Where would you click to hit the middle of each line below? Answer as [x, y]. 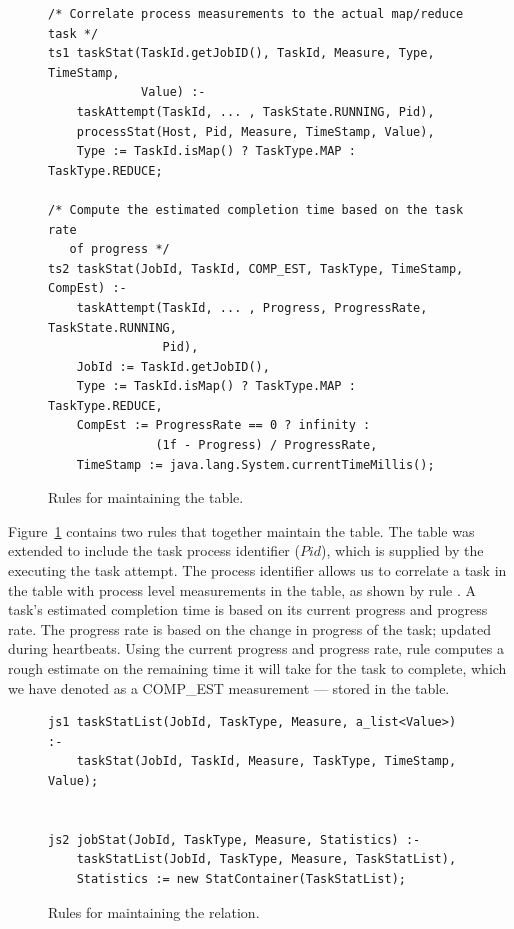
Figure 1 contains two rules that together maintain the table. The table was [241, 530]
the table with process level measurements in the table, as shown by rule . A [242, 589]
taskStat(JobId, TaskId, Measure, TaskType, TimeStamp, [266, 761]
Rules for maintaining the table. [146, 497]
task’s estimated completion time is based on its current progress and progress [248, 609]
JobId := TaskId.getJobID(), [173, 366]
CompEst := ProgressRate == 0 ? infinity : [223, 425]
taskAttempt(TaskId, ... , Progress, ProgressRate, [252, 307]
